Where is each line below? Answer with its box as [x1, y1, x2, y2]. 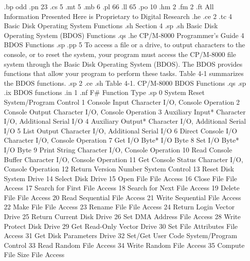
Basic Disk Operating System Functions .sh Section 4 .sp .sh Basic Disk [4, 20, 218, 31]
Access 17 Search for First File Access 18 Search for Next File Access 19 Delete [4, 183, 240, 193]
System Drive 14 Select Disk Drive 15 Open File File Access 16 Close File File [4, 173, 237, 183]
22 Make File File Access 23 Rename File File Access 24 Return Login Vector [4, 202, 235, 212]
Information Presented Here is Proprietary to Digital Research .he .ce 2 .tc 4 [4, 11, 232, 21]
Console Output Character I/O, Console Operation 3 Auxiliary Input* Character [4, 106, 246, 116]
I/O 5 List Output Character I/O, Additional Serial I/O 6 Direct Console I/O [4, 125, 237, 135]
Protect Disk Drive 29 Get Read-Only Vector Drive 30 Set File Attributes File [4, 221, 238, 231]
